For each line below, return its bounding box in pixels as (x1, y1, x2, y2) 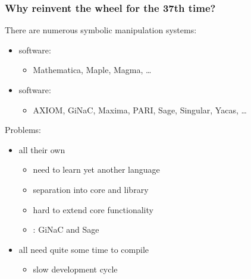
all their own (18, 143, 65, 156)
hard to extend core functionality (33, 203, 153, 215)
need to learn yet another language (33, 163, 160, 176)
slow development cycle (33, 263, 118, 275)
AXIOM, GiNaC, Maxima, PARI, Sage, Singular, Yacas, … (33, 103, 247, 116)
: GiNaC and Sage (33, 223, 99, 236)
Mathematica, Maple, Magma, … (33, 64, 152, 76)
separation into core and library (33, 183, 149, 195)
